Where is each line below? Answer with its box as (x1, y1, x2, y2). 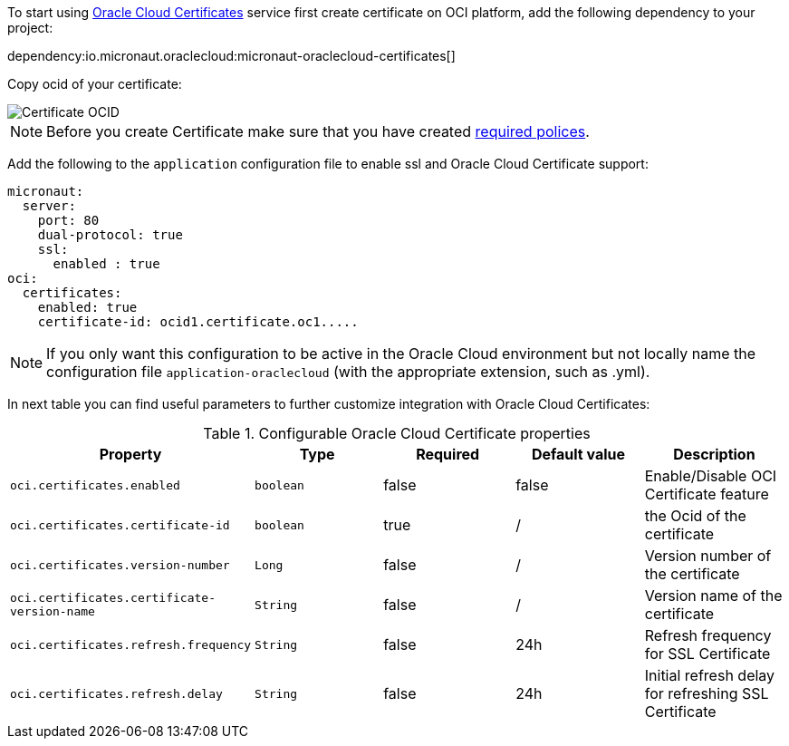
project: (7, 20, 53, 35)
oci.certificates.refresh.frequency (10, 637, 252, 652)
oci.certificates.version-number (10, 557, 230, 572)
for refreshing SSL (644, 684, 769, 702)
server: (22, 199, 76, 213)
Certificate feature (644, 485, 769, 503)
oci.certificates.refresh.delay (10, 686, 223, 701)
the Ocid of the (644, 507, 746, 525)
